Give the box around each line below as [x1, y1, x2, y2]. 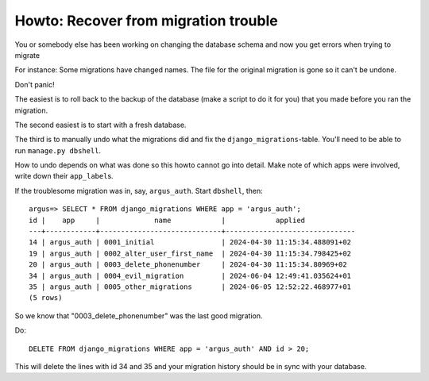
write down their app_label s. [14, 171, 114, 181]
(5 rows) [29, 294, 63, 302]
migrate [14, 50, 40, 60]
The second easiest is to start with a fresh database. [14, 120, 187, 129]
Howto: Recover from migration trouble [14, 12, 278, 29]
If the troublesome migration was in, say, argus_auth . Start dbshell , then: [14, 186, 263, 195]
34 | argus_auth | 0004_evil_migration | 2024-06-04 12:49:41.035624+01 [29, 271, 352, 280]
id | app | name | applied [29, 215, 306, 225]
